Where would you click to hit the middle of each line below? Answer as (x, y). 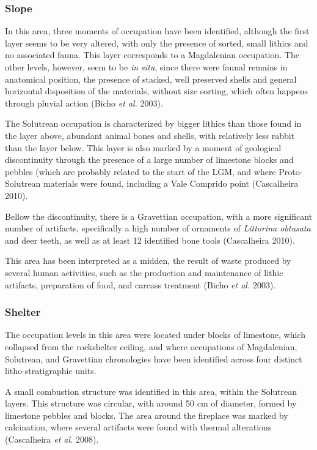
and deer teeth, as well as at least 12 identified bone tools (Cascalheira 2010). (150, 240)
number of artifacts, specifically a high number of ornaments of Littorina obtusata (158, 228)
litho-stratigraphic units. (51, 371)
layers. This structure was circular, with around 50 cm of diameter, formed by (151, 403)
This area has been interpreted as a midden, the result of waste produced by (148, 261)
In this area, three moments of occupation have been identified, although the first (157, 31)
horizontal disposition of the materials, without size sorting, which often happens (157, 91)
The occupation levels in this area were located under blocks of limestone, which (155, 335)
